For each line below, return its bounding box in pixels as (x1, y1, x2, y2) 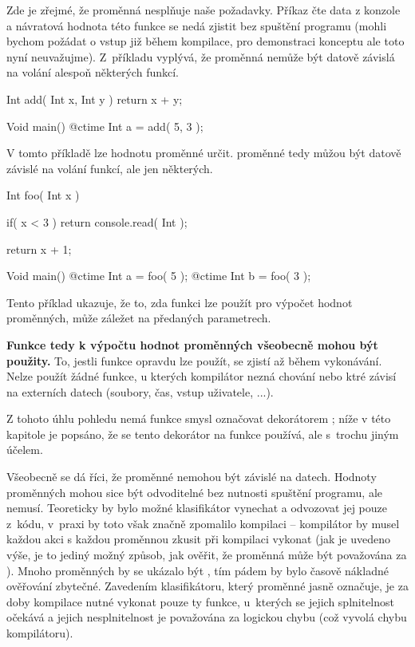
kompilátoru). (6, 625, 73, 641)
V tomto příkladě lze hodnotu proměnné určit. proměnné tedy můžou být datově (6, 144, 401, 161)
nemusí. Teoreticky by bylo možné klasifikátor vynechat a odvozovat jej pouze (6, 499, 387, 516)
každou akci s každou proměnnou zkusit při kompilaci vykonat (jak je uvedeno (6, 531, 390, 547)
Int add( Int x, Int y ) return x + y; (6, 90, 183, 107)
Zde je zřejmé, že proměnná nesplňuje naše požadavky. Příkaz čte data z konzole (6, 2, 401, 18)
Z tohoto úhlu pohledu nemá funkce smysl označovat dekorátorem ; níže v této (6, 410, 391, 427)
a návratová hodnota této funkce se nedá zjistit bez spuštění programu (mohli (6, 17, 387, 34)
